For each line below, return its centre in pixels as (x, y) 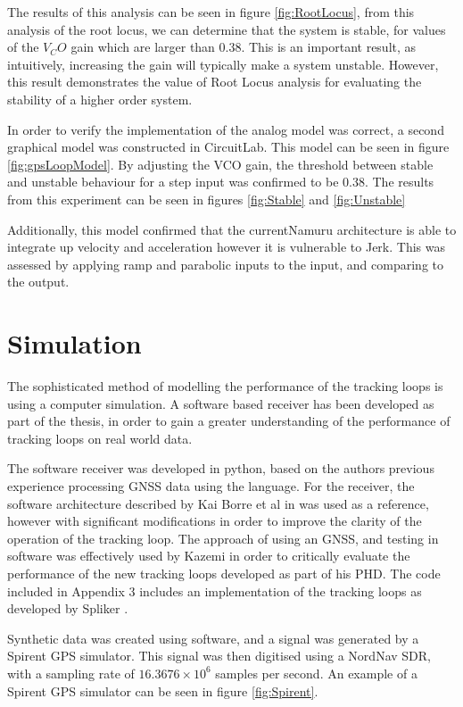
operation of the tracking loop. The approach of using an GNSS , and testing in (223, 538)
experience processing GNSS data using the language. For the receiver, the (211, 486)
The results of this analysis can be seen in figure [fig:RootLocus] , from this (211, 12)
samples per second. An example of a (316, 673)
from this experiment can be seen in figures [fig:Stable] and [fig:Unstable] (207, 199)
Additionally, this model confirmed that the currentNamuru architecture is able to (232, 229)
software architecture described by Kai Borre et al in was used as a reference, (218, 503)
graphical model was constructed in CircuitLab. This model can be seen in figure (228, 147)
